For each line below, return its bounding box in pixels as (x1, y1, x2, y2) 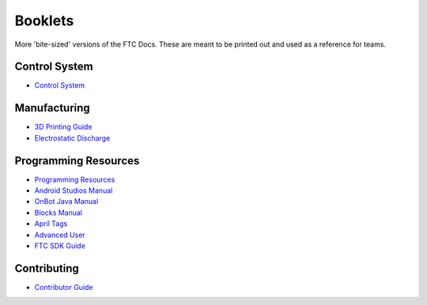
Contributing (14, 262, 79, 275)
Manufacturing (14, 101, 90, 115)
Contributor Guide (34, 282, 94, 292)
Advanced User (34, 230, 86, 239)
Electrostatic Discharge (34, 133, 111, 142)
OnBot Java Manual (34, 197, 99, 206)
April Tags (34, 219, 68, 228)
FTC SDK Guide (34, 241, 86, 250)
